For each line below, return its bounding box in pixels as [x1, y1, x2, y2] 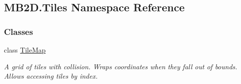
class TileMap [4, 45, 46, 55]
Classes [4, 25, 33, 37]
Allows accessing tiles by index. [4, 71, 98, 81]
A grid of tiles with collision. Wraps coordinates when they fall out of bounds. [4, 61, 238, 71]
